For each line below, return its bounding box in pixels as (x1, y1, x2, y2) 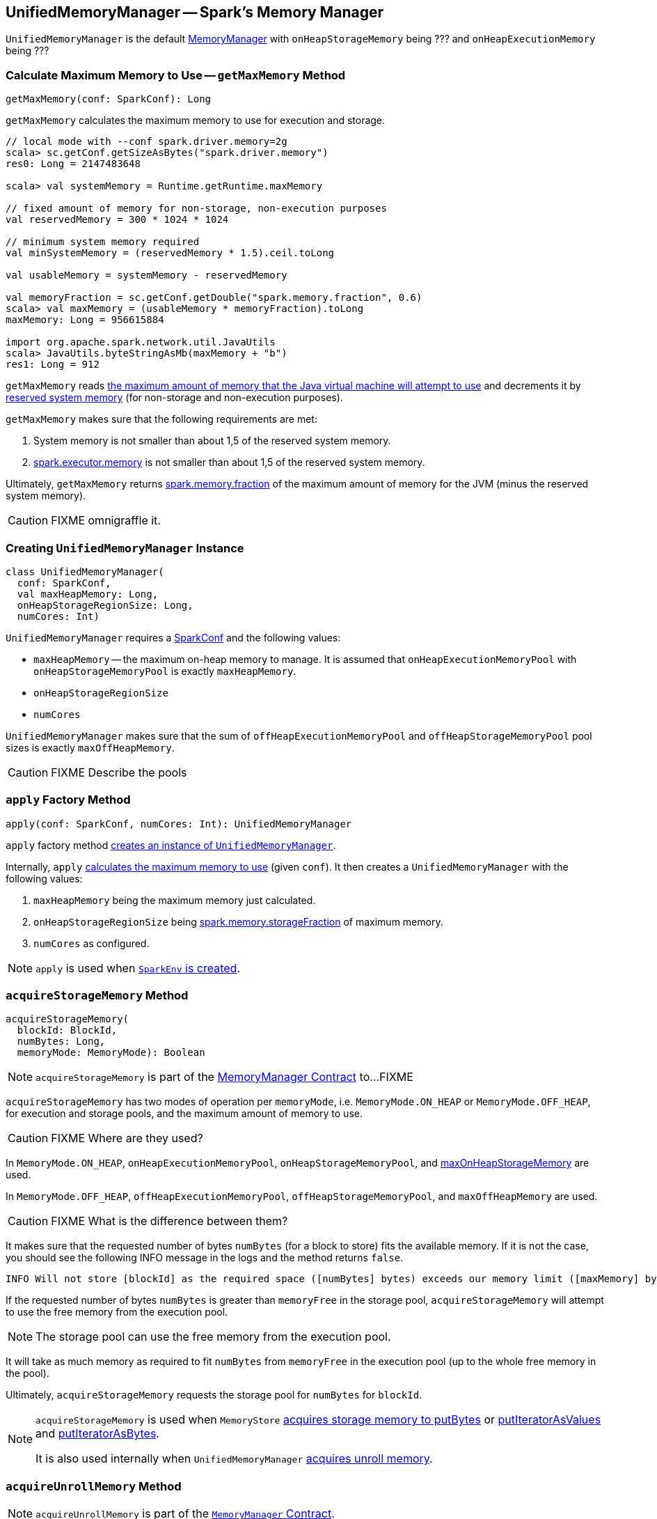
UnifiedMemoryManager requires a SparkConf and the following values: (6, 631, 341, 644)
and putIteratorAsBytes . (35, 1426, 159, 1441)
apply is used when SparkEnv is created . (35, 960, 241, 975)
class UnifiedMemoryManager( (6, 566, 164, 577)
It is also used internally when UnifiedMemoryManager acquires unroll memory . (35, 1451, 433, 1466)
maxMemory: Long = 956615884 (6, 314, 164, 326)
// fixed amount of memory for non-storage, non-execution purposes (6, 203, 387, 215)
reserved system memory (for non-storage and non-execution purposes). (6, 391, 343, 404)
